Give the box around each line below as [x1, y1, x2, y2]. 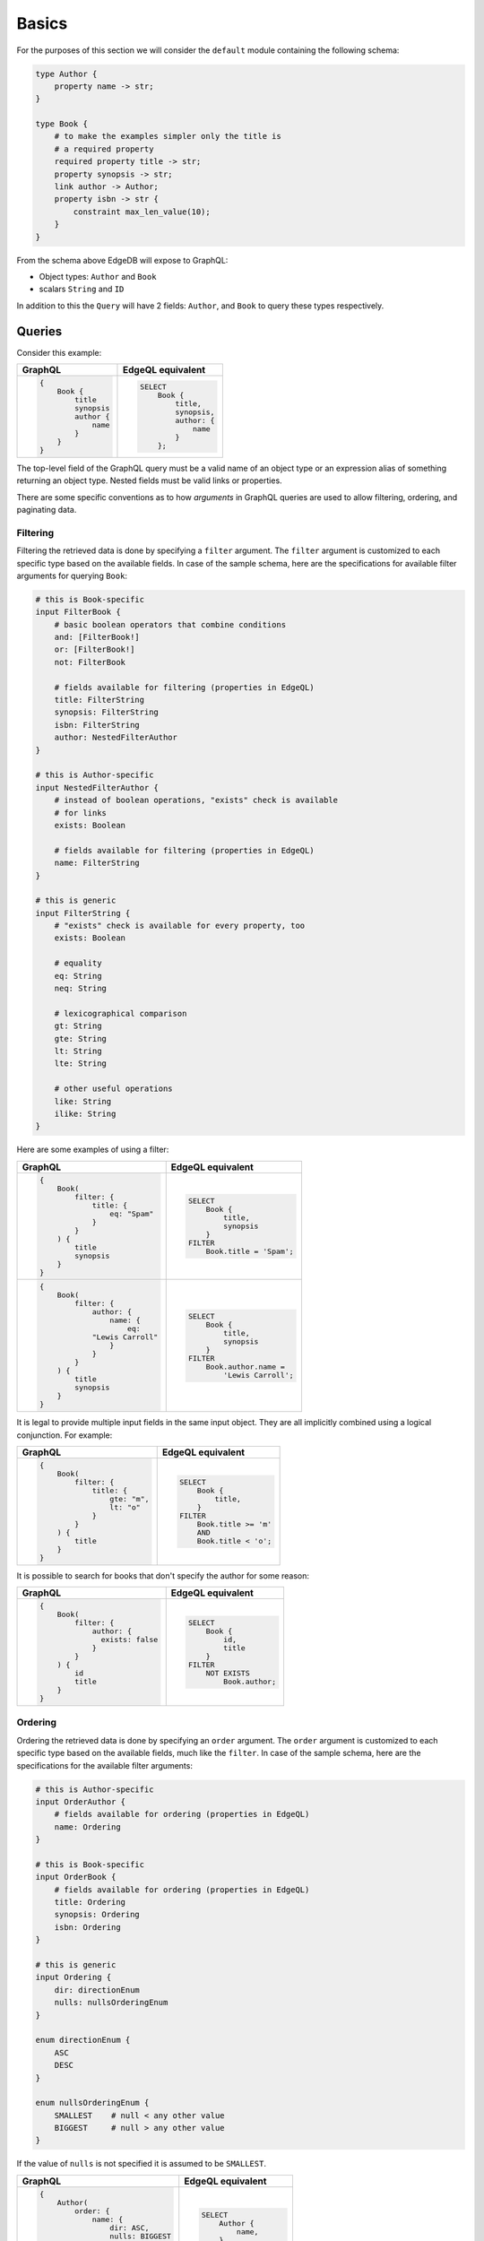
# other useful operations [54, 1084, 174, 1094]
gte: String [54, 1034, 108, 1043]
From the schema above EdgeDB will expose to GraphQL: [16, 255, 229, 265]
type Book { [35, 119, 89, 129]
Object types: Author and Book [39, 271, 157, 281]
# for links [54, 808, 108, 818]
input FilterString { [35, 908, 131, 918]
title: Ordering [54, 1897, 125, 1908]
